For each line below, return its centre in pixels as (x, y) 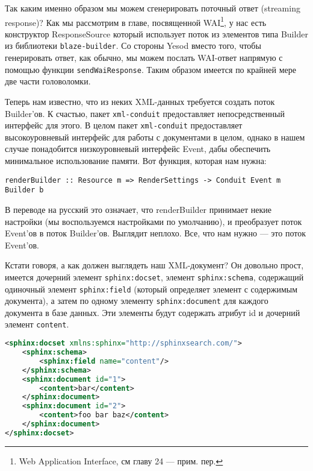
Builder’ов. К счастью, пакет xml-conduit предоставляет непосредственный (145, 113)
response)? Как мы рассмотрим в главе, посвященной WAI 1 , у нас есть (136, 21)
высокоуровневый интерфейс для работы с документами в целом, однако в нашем (155, 137)
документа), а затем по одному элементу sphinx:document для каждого (137, 301)
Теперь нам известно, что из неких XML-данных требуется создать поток (140, 101)
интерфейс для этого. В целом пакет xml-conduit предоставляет (124, 125)
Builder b (24, 190)
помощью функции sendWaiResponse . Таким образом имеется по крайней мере (150, 69)
